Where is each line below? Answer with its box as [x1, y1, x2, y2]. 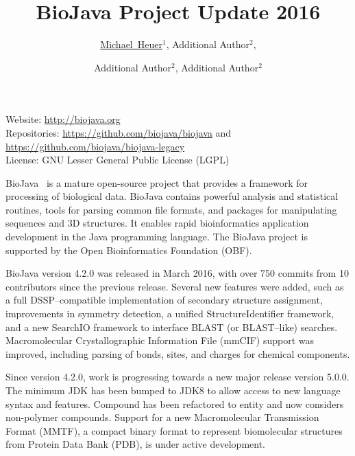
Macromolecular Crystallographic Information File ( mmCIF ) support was [5, 333, 315, 347]
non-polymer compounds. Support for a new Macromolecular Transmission [5, 410, 319, 424]
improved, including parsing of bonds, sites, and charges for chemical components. [5, 346, 350, 361]
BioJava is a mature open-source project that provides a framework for [5, 175, 308, 190]
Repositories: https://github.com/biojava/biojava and [5, 125, 232, 139]
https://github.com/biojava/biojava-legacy [5, 139, 185, 153]
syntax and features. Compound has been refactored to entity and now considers [5, 396, 344, 411]
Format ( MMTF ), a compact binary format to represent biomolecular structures [5, 423, 343, 437]
